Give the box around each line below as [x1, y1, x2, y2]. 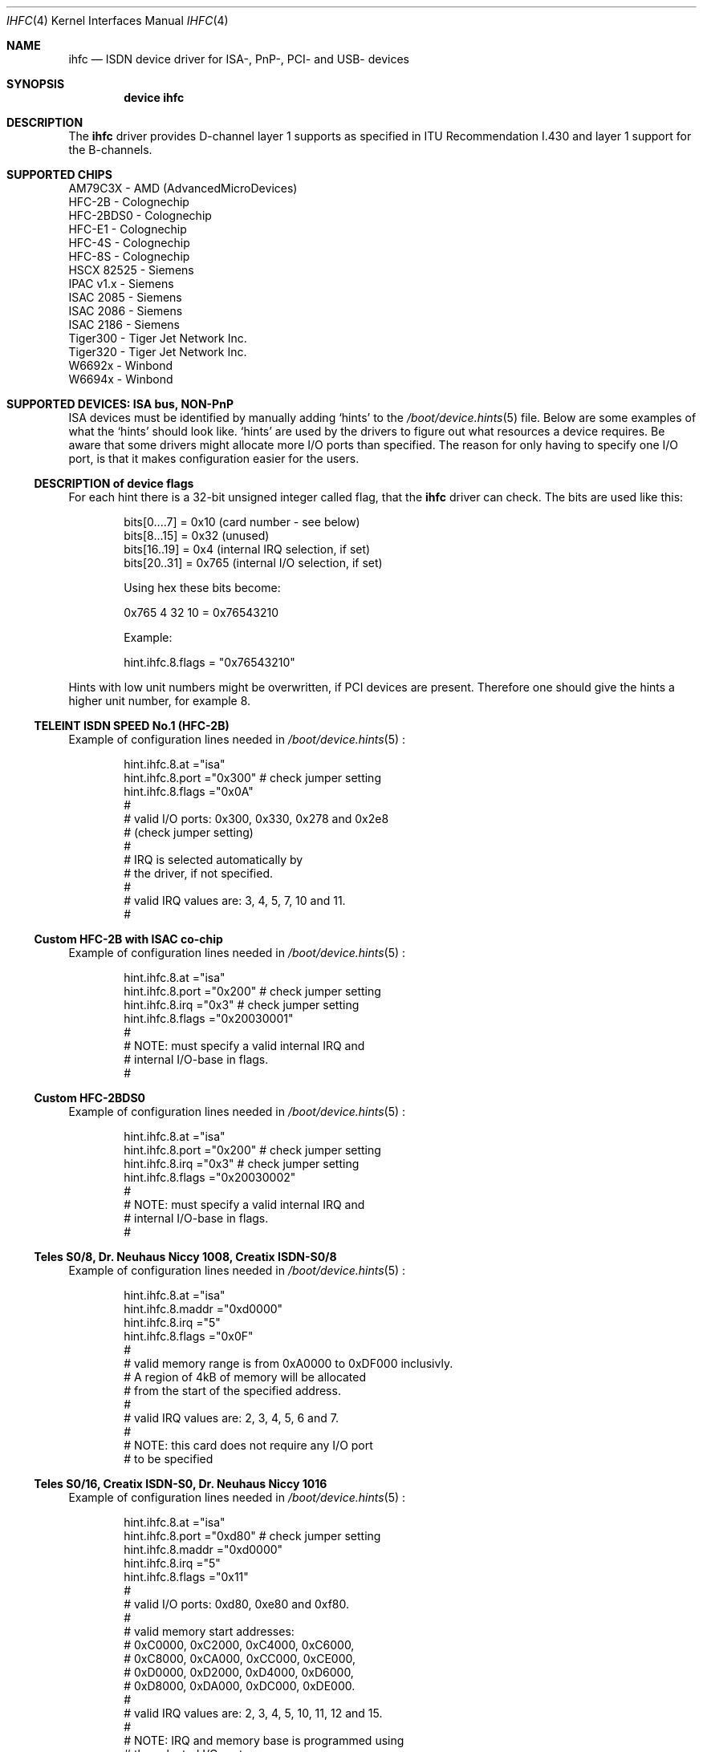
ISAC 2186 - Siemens [68, 318, 180, 331]
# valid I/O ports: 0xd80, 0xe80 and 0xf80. [124, 1597, 349, 1611]
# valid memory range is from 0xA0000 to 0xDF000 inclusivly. [124, 1357, 453, 1370]
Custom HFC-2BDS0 [34, 1091, 146, 1105]
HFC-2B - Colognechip [68, 195, 189, 209]
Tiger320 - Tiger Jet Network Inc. [68, 345, 247, 359]
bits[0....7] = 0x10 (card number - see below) [124, 515, 360, 529]
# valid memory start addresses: [124, 1624, 295, 1638]
